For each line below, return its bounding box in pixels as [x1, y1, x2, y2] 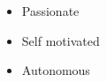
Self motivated [21, 31, 100, 49]
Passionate [21, 2, 80, 19]
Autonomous [21, 61, 90, 79]
